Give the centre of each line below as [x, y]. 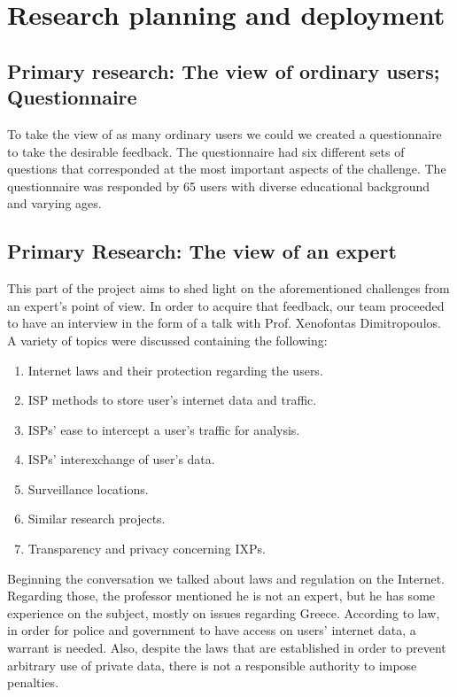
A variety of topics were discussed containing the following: [167, 340]
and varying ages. [54, 203]
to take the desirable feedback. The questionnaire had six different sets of [206, 151]
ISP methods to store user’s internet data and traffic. [172, 400]
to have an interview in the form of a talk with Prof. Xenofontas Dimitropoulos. [224, 323]
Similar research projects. [97, 519]
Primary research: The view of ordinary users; [224, 70]
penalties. [33, 682]
